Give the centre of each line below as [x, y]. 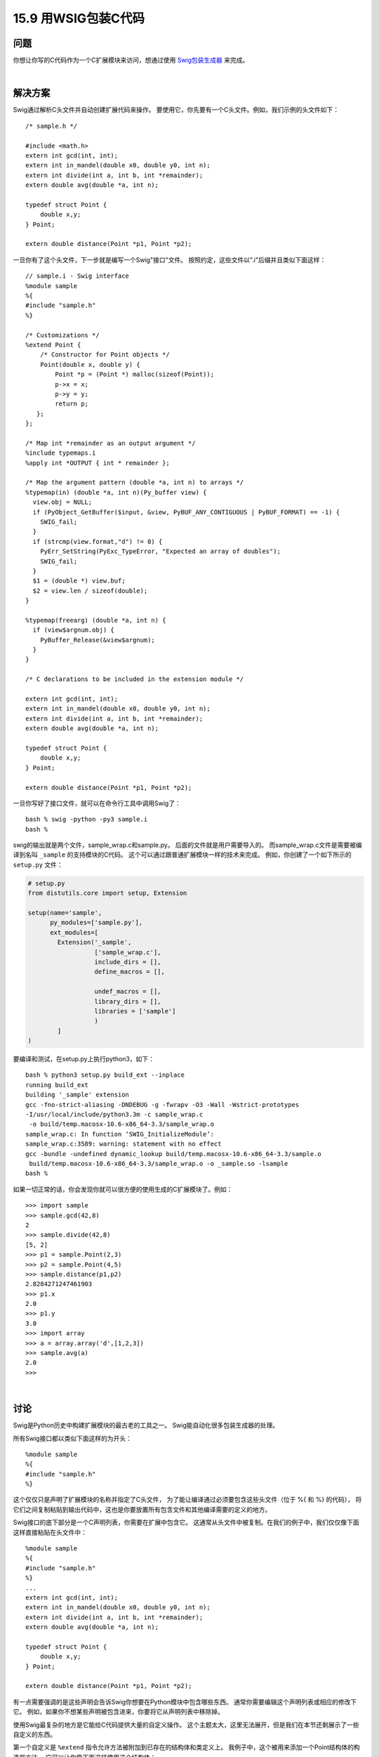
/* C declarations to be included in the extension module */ [135, 679]
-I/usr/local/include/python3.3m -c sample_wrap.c [114, 1115]
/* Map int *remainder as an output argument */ [111, 443]
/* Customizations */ [62, 335]
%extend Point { [53, 345]
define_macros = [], [129, 972]
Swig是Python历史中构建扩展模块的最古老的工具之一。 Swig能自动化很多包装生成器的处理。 [146, 1425]
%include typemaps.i [61, 453]
